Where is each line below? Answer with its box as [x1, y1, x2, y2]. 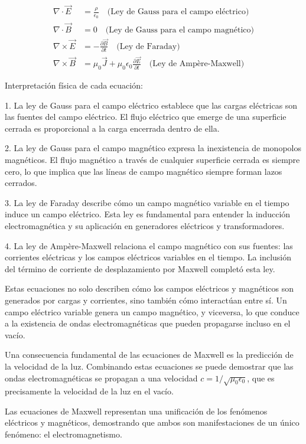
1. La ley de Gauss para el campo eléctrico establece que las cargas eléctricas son [5, 99, 298, 111]
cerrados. [5, 177, 37, 189]
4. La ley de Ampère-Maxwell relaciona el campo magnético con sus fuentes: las [5, 239, 293, 252]
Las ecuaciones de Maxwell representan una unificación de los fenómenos [5, 404, 268, 417]
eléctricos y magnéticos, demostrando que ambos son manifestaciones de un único [5, 416, 300, 429]
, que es [247, 371, 275, 384]
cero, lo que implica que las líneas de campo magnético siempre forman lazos [5, 165, 282, 177]
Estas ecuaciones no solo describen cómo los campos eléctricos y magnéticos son [5, 282, 294, 295]
